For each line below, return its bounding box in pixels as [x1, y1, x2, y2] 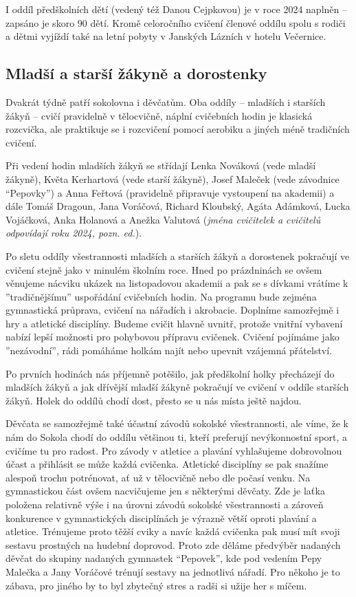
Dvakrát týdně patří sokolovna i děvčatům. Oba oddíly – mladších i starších [5, 94, 326, 109]
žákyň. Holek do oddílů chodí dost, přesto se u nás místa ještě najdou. [5, 393, 302, 407]
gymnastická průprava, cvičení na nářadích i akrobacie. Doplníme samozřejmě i [5, 303, 340, 317]
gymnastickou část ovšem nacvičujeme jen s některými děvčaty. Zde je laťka [5, 484, 326, 498]
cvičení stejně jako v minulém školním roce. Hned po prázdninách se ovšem [5, 262, 322, 276]
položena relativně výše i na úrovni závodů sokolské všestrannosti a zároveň [5, 497, 324, 512]
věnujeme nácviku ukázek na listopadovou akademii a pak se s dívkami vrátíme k [5, 276, 348, 290]
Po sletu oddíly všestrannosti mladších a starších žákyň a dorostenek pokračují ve [5, 248, 350, 263]
